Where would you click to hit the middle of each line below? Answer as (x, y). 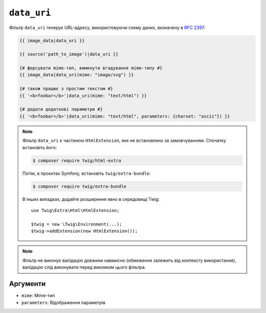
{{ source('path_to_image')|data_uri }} (69, 54)
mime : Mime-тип (38, 296)
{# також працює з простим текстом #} (66, 89)
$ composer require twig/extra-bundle (80, 186)
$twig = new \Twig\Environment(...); (77, 224)
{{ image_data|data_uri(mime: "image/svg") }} (77, 75)
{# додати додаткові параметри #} (61, 109)
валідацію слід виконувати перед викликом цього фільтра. (84, 267)
